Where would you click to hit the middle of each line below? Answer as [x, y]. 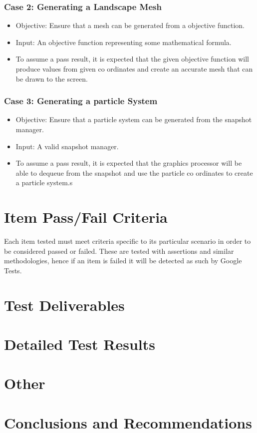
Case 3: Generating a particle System [81, 101]
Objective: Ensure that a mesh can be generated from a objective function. [130, 25]
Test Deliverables [64, 305]
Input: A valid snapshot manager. [67, 146]
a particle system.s [44, 182]
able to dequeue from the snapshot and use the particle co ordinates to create [134, 172]
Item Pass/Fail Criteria [86, 217]
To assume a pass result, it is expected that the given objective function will [132, 59]
